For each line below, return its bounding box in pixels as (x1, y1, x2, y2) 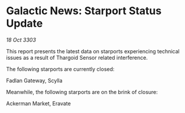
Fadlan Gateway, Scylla (6, 77, 63, 84)
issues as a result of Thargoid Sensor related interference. (6, 54, 148, 61)
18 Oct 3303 (6, 36, 37, 43)
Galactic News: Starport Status (6, 4, 162, 18)
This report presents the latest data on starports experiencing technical (6, 47, 180, 54)
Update (6, 17, 43, 30)
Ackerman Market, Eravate (6, 99, 71, 107)
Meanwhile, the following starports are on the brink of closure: (6, 88, 158, 95)
